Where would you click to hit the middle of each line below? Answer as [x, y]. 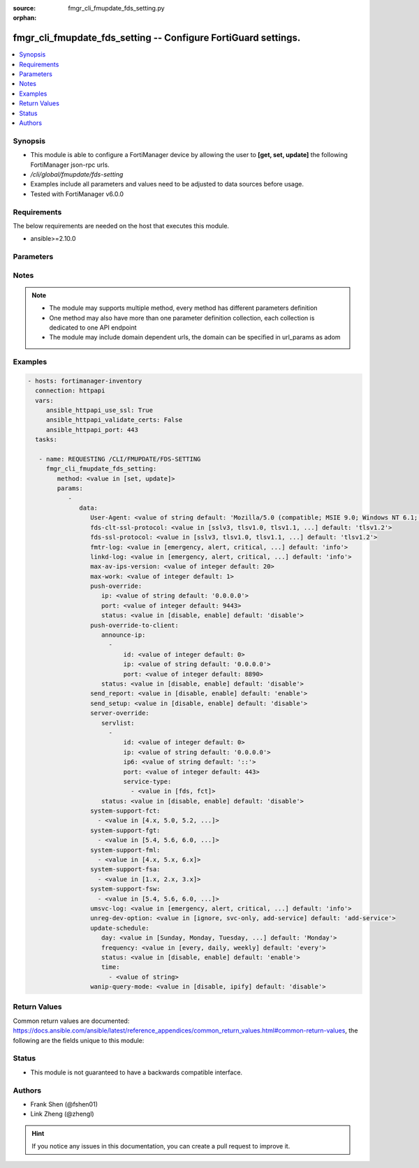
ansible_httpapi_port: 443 [92, 430]
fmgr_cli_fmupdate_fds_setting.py [116, 8]
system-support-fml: [125, 850]
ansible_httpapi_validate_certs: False [114, 420]
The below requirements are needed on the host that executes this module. [121, 226]
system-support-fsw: [125, 889]
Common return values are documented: [71, 1021]
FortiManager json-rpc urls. [70, 165]
